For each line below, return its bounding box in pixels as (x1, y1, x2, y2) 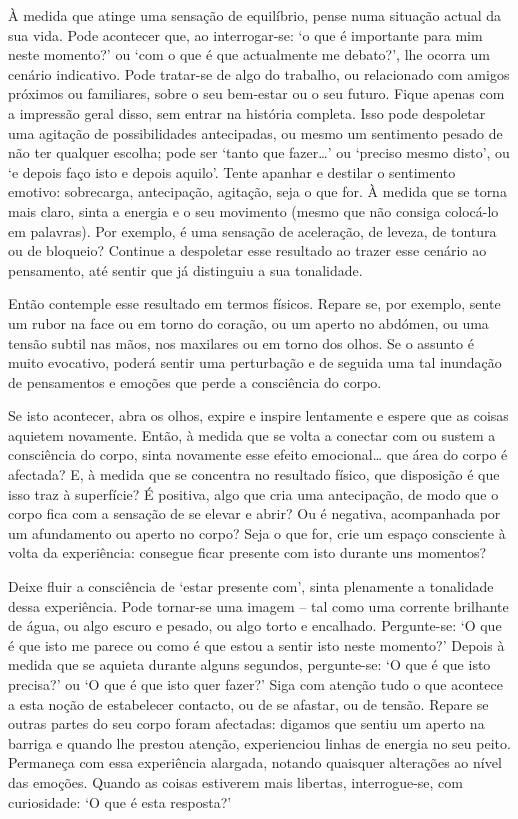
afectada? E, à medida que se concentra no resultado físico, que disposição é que (8, 464, 500, 485)
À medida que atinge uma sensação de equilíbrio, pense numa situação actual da (8, 5, 502, 25)
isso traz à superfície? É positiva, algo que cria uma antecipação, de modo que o (8, 483, 499, 504)
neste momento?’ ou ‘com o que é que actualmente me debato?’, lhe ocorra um (8, 44, 490, 65)
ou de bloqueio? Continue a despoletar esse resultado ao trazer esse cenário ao (8, 240, 487, 261)
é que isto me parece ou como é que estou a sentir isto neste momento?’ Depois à (8, 634, 505, 655)
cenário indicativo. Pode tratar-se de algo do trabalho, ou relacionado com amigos (8, 63, 510, 84)
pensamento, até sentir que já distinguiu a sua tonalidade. (8, 259, 363, 280)
